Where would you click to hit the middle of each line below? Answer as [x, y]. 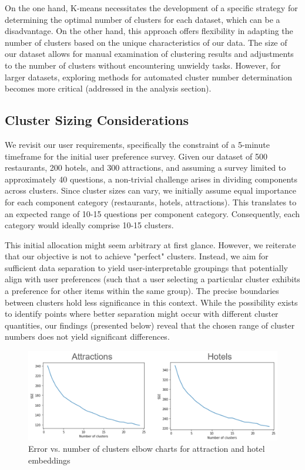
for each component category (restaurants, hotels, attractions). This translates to [151, 202]
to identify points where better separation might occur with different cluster [142, 314]
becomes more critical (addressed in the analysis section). [108, 88]
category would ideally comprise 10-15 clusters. [89, 225]
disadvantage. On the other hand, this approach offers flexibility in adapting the [149, 31]
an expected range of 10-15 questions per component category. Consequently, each [152, 213]
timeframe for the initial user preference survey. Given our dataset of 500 [136, 156]
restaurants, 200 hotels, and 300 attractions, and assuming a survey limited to [145, 168]
